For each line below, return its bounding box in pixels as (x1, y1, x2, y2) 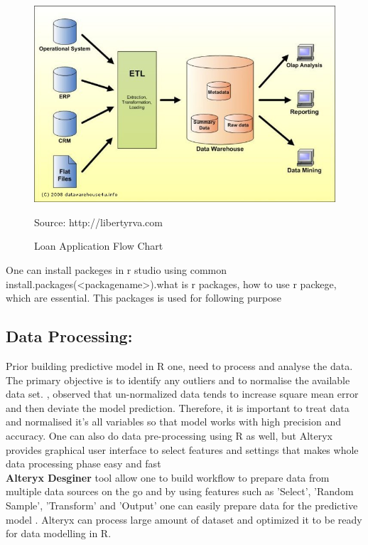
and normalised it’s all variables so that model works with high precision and (6, 414, 341, 429)
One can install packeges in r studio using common (6, 262, 227, 277)
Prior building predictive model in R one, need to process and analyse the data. (6, 358, 353, 373)
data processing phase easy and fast (6, 456, 161, 471)
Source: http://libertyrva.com (34, 214, 163, 229)
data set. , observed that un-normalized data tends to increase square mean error (6, 386, 359, 401)
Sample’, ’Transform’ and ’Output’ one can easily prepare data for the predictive (6, 497, 358, 512)
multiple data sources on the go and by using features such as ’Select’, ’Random (6, 484, 354, 499)
